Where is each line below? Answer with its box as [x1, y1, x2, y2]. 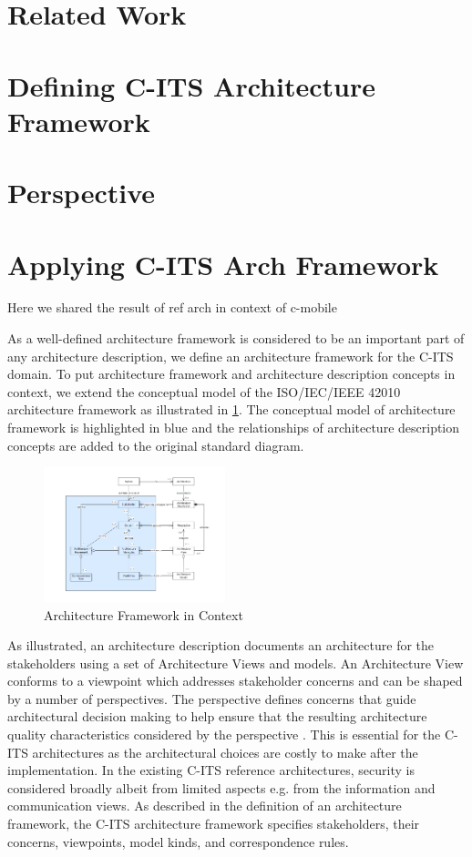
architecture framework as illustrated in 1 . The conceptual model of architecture [7, 400, 456, 419]
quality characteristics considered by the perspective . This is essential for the [7, 725, 441, 744]
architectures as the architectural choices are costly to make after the [32, 742, 418, 761]
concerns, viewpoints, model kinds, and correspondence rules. [7, 831, 349, 851]
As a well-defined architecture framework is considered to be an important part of [7, 329, 465, 348]
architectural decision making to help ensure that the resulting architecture [7, 707, 427, 726]
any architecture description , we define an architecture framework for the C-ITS [7, 346, 454, 365]
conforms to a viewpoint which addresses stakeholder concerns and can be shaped [7, 671, 463, 690]
